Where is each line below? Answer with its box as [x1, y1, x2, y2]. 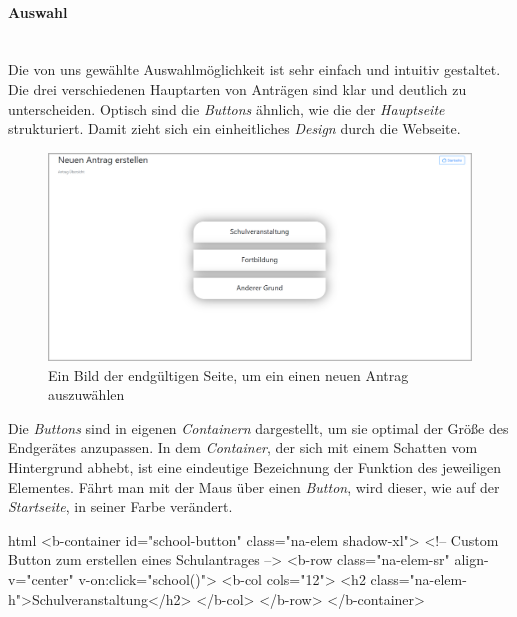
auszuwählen [48, 384, 125, 405]
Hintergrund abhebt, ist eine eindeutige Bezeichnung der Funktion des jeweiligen [8, 457, 502, 477]
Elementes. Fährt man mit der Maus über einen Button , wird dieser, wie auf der [8, 476, 500, 497]
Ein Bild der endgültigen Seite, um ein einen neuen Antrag [48, 364, 409, 385]
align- [454, 549, 489, 570]
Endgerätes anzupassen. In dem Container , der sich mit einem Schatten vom [8, 437, 478, 458]
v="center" [8, 568, 74, 589]
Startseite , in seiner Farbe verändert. [8, 496, 233, 517]
